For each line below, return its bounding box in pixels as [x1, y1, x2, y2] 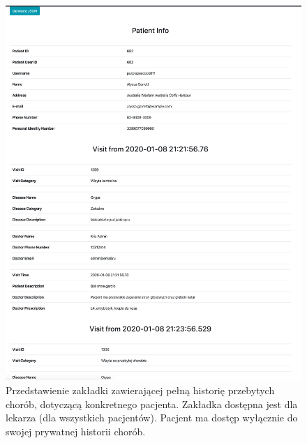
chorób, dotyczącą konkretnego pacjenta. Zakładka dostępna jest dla [6, 396, 298, 411]
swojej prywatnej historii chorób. [6, 423, 146, 438]
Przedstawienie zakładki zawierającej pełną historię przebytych [6, 382, 275, 397]
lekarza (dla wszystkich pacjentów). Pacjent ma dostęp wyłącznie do [6, 410, 298, 425]
